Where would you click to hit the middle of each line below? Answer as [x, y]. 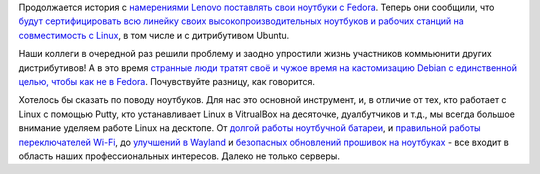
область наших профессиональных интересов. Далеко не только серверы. [179, 156]
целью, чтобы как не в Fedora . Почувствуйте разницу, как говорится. [166, 81]
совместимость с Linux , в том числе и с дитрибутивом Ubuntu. [154, 35]
